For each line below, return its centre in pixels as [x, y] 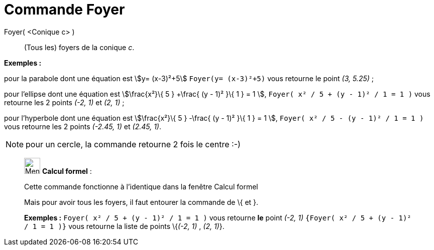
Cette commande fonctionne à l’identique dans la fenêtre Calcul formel [141, 186]
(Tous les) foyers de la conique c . [79, 47]
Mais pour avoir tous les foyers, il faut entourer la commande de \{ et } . [141, 202]
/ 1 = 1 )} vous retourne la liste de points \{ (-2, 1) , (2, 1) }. [124, 226]
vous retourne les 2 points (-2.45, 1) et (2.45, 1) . [83, 126]
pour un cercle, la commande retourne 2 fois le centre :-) [133, 144]
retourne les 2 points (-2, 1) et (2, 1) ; [64, 102]
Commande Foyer [65, 10]
